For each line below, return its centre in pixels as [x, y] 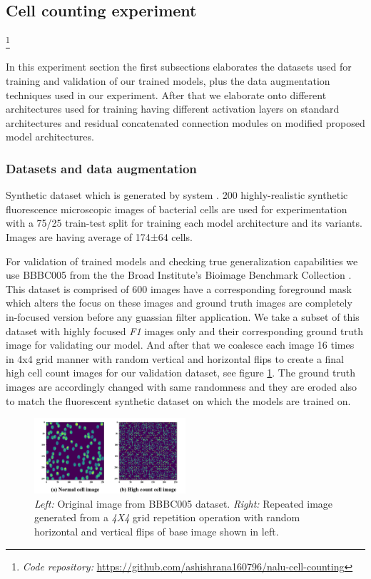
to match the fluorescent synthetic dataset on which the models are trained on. [178, 400]
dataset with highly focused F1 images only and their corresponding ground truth [185, 331]
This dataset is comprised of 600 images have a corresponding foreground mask [179, 288]
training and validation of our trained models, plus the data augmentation [168, 81]
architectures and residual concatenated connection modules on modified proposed [185, 122]
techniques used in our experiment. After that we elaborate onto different [166, 94]
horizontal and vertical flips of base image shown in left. [157, 531]
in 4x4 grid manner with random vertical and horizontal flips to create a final [175, 358]
